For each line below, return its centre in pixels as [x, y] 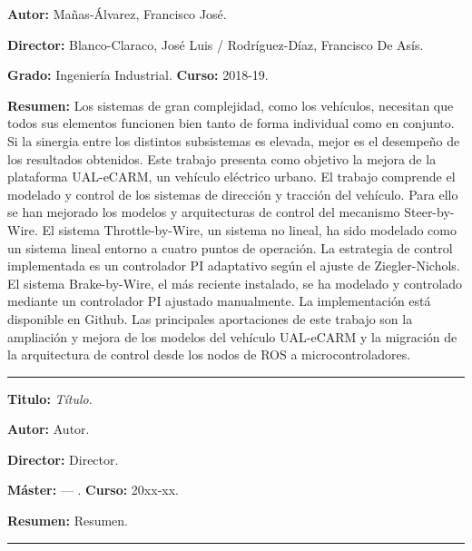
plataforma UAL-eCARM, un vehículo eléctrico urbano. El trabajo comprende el [231, 177]
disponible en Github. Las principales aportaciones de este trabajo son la [210, 318]
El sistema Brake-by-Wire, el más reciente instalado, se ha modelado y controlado [235, 283]
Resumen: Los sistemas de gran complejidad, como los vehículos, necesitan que [231, 105]
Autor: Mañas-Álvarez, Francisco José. [117, 14]
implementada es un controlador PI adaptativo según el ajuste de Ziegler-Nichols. [234, 266]
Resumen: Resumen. [68, 521]
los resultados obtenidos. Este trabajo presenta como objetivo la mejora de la [222, 158]
